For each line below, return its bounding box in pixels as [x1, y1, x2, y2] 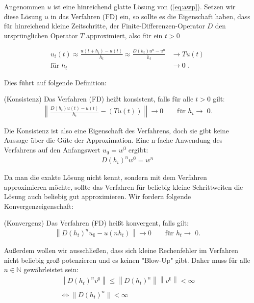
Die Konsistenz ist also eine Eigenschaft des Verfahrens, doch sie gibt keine [4, 125, 229, 135]
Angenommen [4, 1, 45, 11]
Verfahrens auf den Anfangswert [4, 145, 101, 155]
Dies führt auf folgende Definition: [4, 77, 107, 87]
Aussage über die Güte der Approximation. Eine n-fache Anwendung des [4, 135, 223, 145]
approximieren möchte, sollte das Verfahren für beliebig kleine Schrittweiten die [4, 181, 243, 192]
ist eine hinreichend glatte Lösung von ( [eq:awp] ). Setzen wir [53, 1, 236, 11]
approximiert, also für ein [86, 30, 163, 40]
